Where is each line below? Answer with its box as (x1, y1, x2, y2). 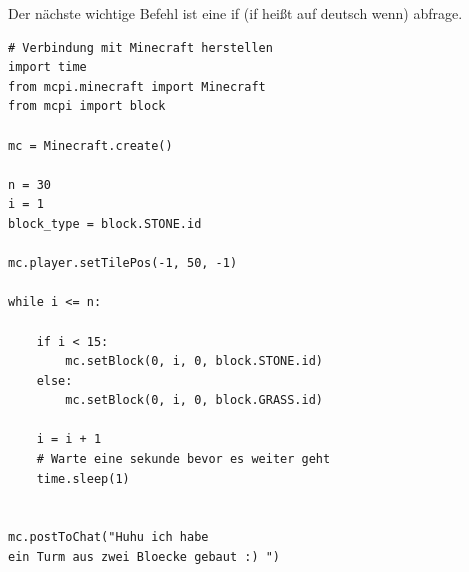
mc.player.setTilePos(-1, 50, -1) (8, 256, 238, 271)
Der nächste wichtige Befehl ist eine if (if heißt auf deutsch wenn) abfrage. (8, 3, 463, 23)
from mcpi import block (8, 99, 166, 114)
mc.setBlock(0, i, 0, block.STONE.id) (65, 354, 323, 369)
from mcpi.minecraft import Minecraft (8, 79, 266, 94)
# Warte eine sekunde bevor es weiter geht (36, 452, 331, 467)
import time (8, 60, 87, 75)
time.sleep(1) (36, 471, 130, 486)
